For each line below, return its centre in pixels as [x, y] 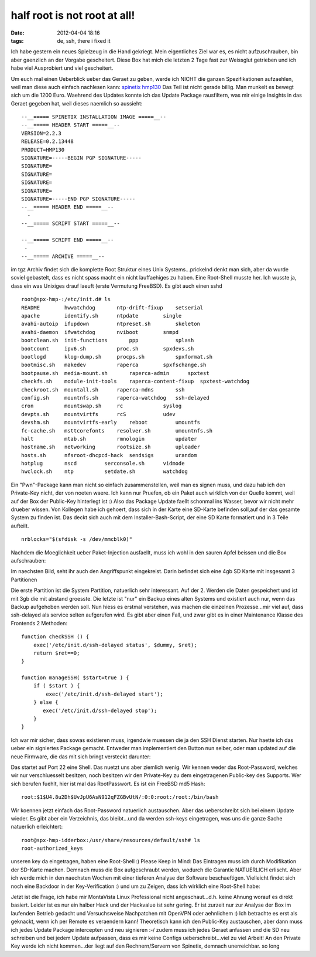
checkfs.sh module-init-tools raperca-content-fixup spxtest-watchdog [135, 382]
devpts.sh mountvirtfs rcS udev [98, 414]
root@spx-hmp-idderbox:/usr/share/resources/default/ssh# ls [111, 840]
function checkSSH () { [55, 637]
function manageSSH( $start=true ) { [75, 678]
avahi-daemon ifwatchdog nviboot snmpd [100, 332]
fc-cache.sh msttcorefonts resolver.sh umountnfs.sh [117, 430]
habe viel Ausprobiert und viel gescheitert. [62, 68]
